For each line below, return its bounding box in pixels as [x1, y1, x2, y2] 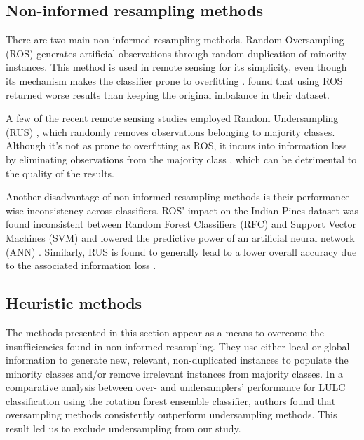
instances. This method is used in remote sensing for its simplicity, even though [6, 60, 347, 74]
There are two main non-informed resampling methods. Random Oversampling [6, 32, 344, 47]
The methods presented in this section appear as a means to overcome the [6, 324, 324, 339]
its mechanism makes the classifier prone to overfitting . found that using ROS [6, 73, 343, 88]
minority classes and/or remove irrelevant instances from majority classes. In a [6, 366, 344, 380]
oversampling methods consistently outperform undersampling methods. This [6, 407, 337, 422]
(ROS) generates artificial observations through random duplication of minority [6, 46, 347, 60]
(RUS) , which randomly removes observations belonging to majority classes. [6, 124, 335, 139]
